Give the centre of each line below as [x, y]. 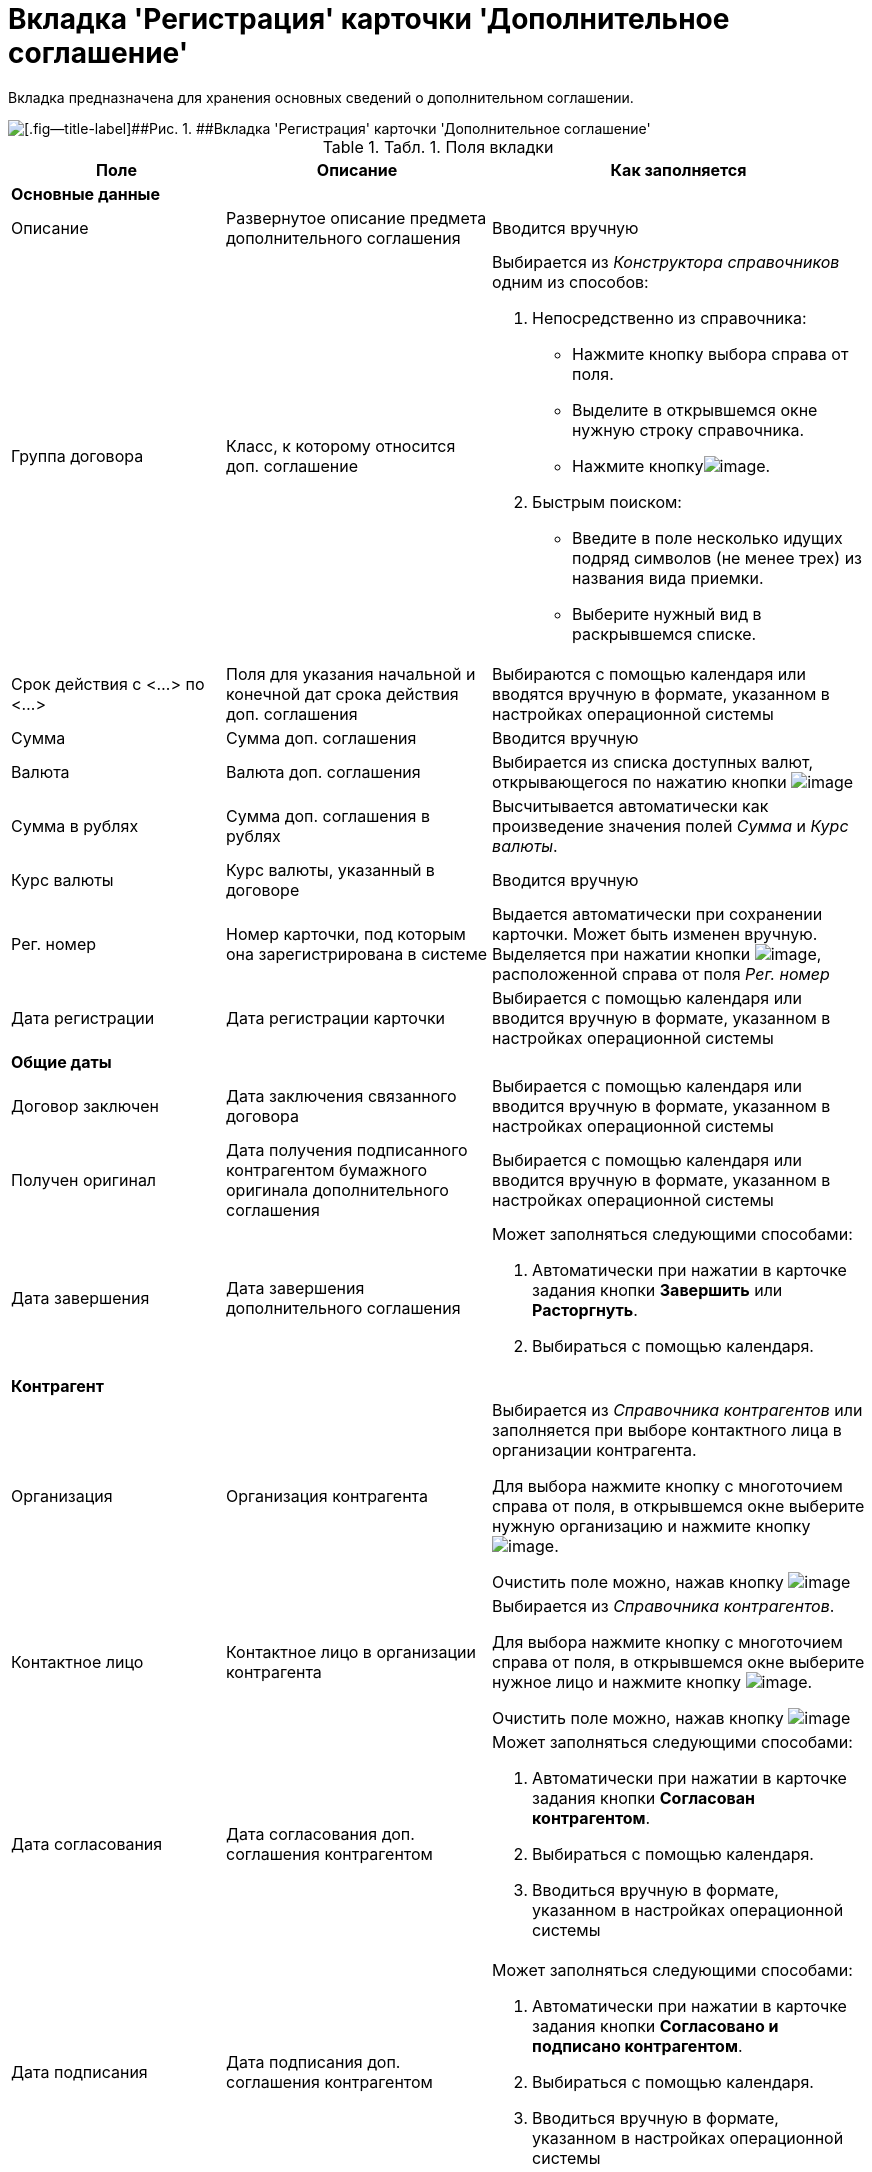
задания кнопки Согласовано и [655, 2025]
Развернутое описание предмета [356, 217]
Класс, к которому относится [341, 445]
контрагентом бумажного [327, 1169]
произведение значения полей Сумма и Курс [670, 825]
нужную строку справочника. [688, 429]
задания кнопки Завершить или [657, 1289]
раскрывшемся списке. [664, 633]
